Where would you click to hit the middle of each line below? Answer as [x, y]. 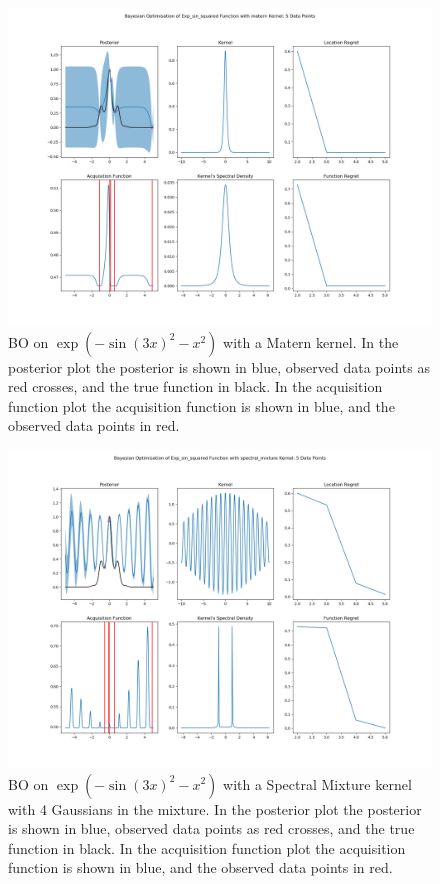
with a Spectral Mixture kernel [317, 783]
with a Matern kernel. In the [311, 341]
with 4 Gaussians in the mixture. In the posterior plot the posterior [215, 808]
